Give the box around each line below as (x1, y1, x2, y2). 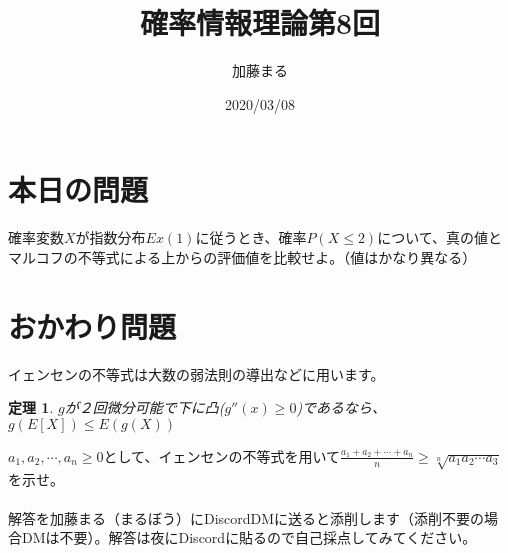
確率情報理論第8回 (139, 2, 381, 43)
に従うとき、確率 (195, 227, 307, 248)
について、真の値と (377, 227, 503, 248)
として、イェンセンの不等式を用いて (103, 445, 340, 466)
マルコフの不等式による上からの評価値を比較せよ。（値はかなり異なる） (8, 246, 477, 267)
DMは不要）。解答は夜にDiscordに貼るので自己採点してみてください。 (21, 527, 477, 548)
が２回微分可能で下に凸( (64, 397, 225, 418)
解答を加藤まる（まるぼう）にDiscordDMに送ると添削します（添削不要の (8, 507, 485, 528)
